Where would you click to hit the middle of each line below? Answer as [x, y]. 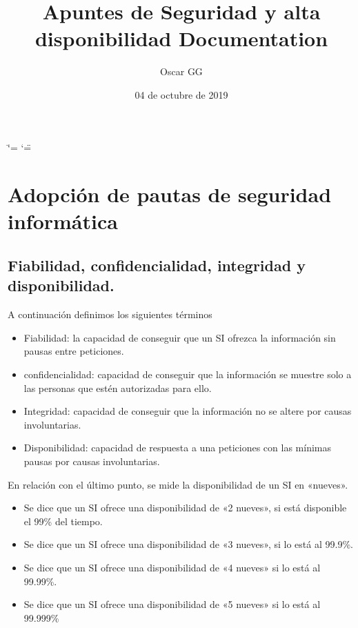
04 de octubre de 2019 [181, 94]
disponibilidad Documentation [181, 38]
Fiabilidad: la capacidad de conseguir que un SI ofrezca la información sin [180, 337]
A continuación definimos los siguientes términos [110, 314]
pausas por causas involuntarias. [92, 461]
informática [63, 221]
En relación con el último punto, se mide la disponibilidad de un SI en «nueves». [178, 484]
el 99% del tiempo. [63, 521]
